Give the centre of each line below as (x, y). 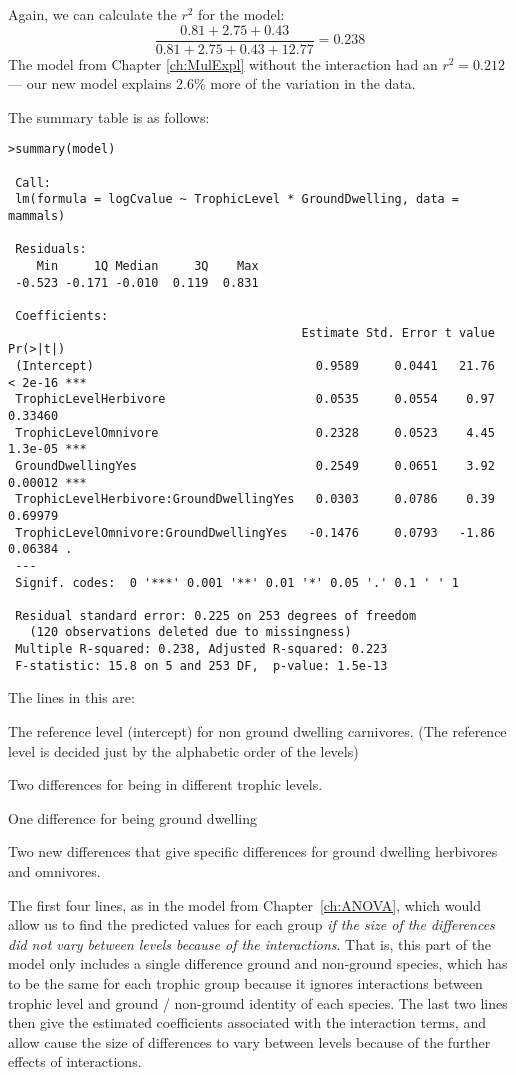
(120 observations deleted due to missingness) (190, 632)
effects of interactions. (75, 1061)
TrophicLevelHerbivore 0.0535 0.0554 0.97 (255, 399)
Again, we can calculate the (92, 14)
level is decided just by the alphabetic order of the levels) (183, 750)
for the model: (241, 14)
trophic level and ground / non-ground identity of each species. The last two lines (258, 1002)
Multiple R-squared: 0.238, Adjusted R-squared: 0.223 (201, 649)
